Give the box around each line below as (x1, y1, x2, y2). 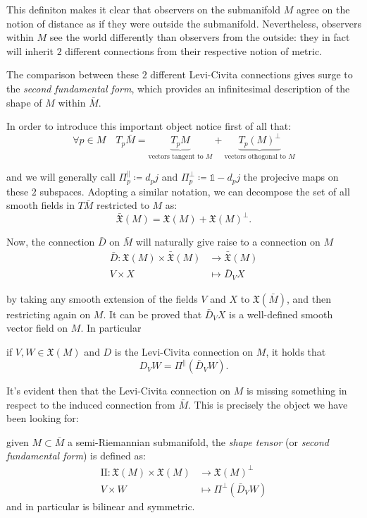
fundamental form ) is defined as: (6, 448, 146, 463)
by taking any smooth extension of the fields (6, 291, 198, 306)
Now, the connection (6, 234, 95, 249)
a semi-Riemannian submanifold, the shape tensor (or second (68, 434, 329, 449)
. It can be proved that (103, 306, 202, 321)
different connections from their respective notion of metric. (65, 43, 323, 58)
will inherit (6, 43, 54, 58)
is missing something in (246, 383, 347, 398)
